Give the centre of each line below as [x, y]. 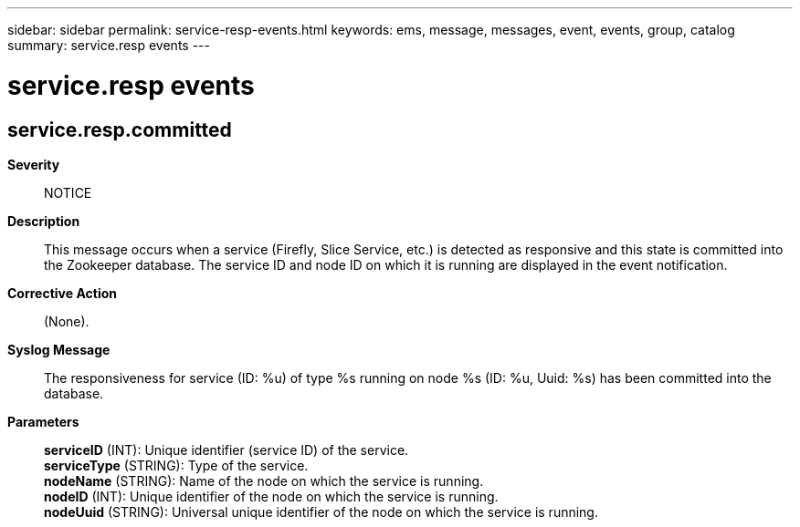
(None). [67, 321]
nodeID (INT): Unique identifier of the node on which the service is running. [271, 496]
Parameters [43, 421]
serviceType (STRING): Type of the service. [176, 465]
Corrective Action [62, 293]
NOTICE [68, 192]
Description [44, 221]
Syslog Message [59, 349]
